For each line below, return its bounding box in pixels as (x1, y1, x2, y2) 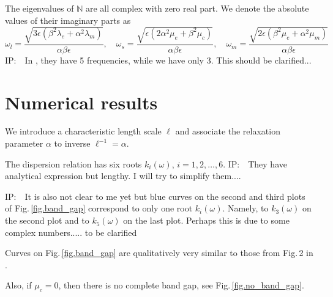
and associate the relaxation (175, 125, 280, 137)
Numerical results (5, 89, 158, 114)
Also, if (5, 279, 32, 291)
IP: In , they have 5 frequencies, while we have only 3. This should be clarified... (5, 53, 312, 66)
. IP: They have (223, 157, 287, 170)
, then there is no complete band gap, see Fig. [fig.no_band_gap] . (58, 279, 304, 291)
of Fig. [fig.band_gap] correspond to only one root (5, 202, 193, 215)
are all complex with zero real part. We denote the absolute (85, 2, 309, 14)
